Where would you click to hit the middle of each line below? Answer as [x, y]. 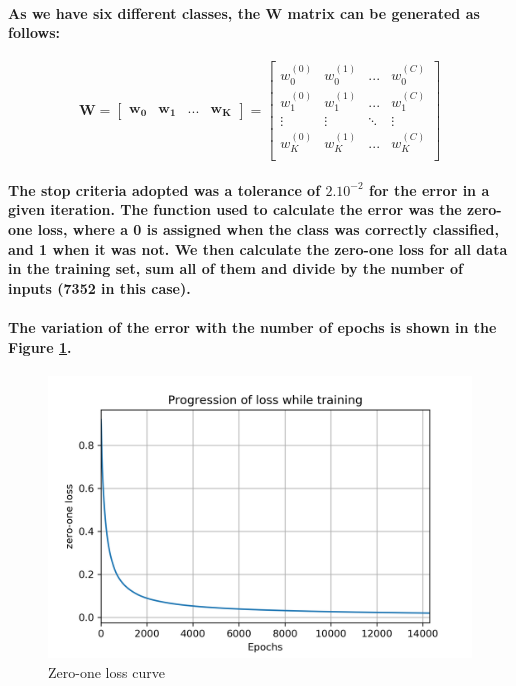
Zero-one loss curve [106, 671]
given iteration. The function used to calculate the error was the [235, 209]
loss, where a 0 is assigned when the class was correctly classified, [268, 229]
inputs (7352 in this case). [99, 287]
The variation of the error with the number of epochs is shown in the [252, 327]
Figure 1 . [40, 346]
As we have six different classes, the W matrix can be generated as [244, 12]
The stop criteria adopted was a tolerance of [164, 189]
